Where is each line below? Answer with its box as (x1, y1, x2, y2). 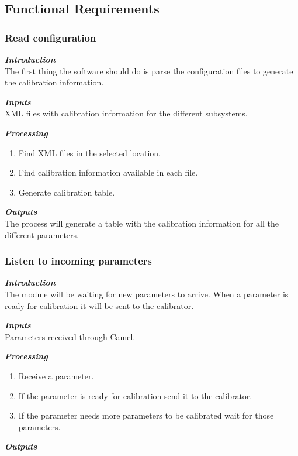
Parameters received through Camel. (5, 330, 136, 342)
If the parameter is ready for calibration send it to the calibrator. (18, 389, 252, 402)
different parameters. (5, 228, 79, 241)
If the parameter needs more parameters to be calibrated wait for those (18, 409, 274, 421)
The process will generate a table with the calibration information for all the (5, 217, 279, 229)
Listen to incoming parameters (5, 253, 152, 268)
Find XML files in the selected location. (18, 146, 161, 159)
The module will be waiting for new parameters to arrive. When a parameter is (5, 287, 289, 300)
